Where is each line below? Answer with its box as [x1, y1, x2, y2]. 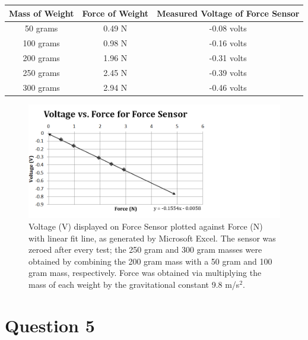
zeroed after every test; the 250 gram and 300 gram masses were [28, 243, 262, 256]
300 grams [23, 81, 60, 93]
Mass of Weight [9, 7, 74, 19]
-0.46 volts [209, 81, 247, 93]
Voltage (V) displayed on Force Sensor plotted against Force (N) [28, 220, 263, 233]
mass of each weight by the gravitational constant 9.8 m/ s [28, 278, 240, 291]
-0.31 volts [209, 52, 247, 64]
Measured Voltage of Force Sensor [157, 7, 300, 19]
